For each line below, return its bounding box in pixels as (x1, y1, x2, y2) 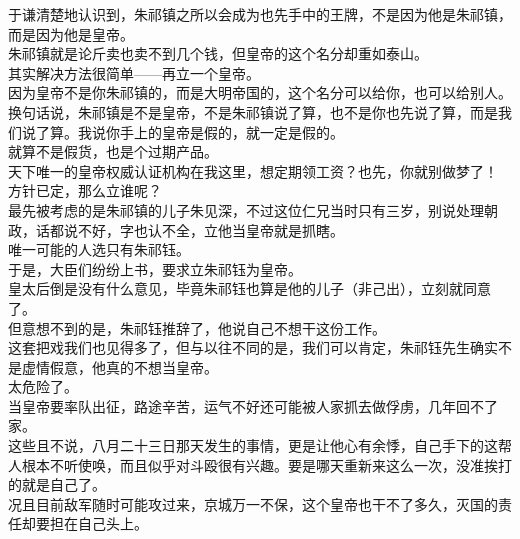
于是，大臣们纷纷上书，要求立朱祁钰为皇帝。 (8, 258, 302, 279)
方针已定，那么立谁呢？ (8, 180, 162, 201)
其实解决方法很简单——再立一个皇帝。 (8, 62, 260, 83)
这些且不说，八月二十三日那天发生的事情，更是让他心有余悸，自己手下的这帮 (8, 435, 512, 456)
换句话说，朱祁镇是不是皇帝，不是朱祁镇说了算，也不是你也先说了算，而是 (8, 101, 498, 122)
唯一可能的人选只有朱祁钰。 (8, 239, 190, 260)
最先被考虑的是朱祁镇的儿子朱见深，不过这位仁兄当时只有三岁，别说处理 (8, 199, 484, 220)
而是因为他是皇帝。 (8, 23, 134, 44)
